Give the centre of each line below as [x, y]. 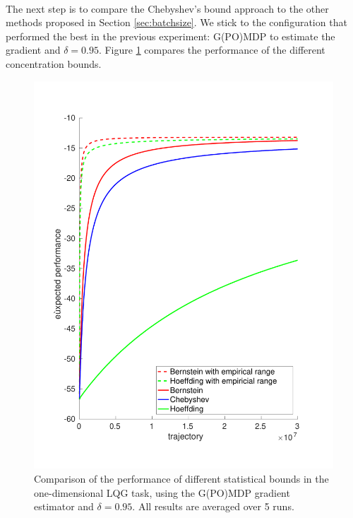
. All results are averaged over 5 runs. [213, 506]
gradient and [33, 50]
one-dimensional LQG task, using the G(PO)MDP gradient [162, 492]
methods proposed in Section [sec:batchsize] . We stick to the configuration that [176, 22]
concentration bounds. [54, 63]
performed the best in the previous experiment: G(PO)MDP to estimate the [170, 36]
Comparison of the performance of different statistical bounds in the [181, 479]
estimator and [64, 506]
